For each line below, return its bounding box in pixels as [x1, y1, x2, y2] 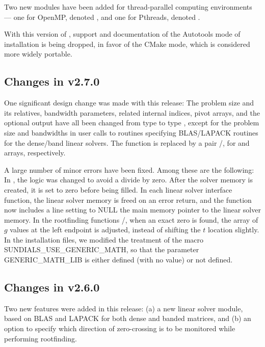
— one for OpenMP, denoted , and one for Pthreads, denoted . [4, 11, 200, 22]
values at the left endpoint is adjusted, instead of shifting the [10, 224, 201, 235]
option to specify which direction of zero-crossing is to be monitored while [4, 323, 235, 334]
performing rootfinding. [4, 333, 77, 343]
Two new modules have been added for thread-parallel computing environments [4, 2, 252, 12]
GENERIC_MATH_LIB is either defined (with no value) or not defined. [4, 254, 233, 265]
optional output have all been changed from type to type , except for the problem [4, 117, 259, 128]
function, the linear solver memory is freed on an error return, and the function [4, 194, 252, 205]
